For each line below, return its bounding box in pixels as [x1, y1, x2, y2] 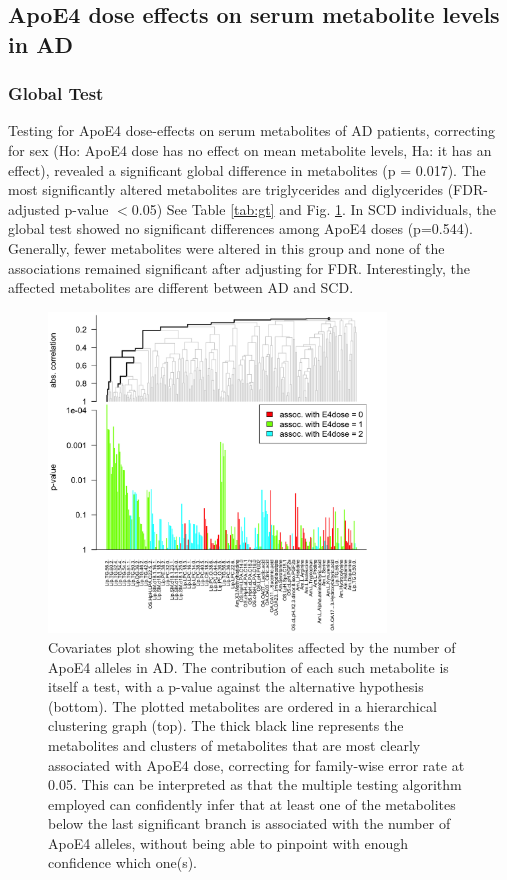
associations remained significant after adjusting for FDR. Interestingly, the [8, 257, 471, 278]
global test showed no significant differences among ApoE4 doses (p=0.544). [8, 218, 474, 239]
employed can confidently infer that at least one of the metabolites [48, 793, 456, 814]
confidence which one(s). [48, 852, 198, 873]
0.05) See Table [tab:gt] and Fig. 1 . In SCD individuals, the [131, 198, 496, 219]
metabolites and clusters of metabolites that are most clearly [48, 734, 421, 755]
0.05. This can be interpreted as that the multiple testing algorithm [48, 774, 462, 795]
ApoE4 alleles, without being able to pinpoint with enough [48, 832, 409, 853]
